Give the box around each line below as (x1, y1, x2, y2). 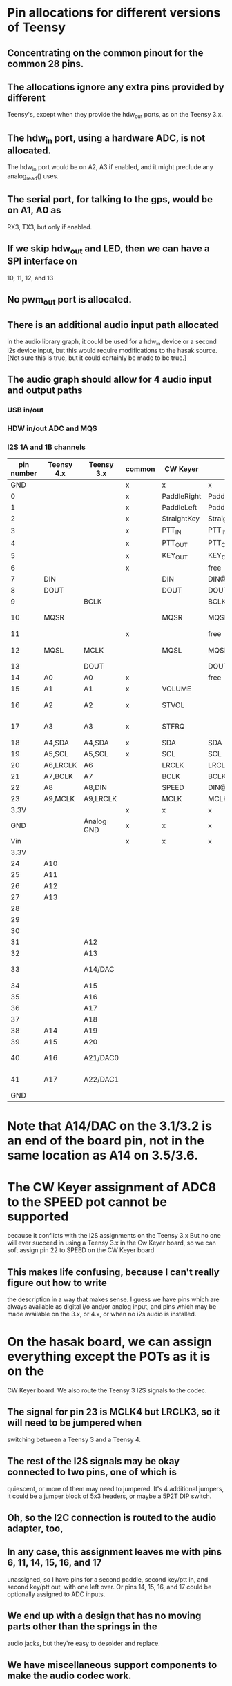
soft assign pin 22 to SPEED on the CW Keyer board (7, 1246, 155, 1254)
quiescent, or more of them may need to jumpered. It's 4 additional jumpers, (7, 1484, 224, 1493)
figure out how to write (7, 1276, 107, 1289)
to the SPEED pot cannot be (7, 1194, 168, 1209)
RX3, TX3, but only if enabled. (7, 222, 93, 231)
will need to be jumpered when (7, 1417, 142, 1429)
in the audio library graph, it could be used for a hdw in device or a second (7, 337, 217, 347)
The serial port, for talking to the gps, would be (7, 193, 213, 205)
